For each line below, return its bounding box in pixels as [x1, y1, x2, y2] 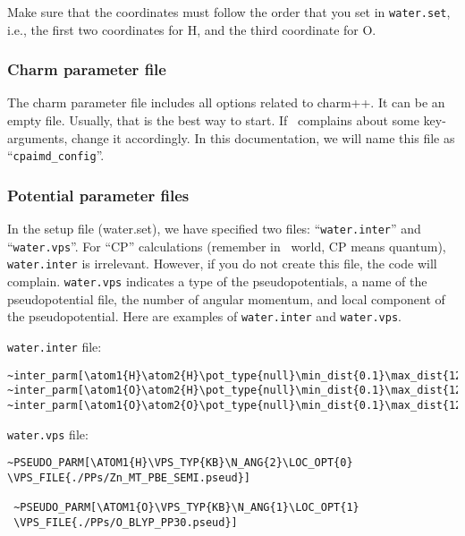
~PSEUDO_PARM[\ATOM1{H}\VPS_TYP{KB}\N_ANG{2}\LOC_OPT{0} [7, 456, 353, 470]
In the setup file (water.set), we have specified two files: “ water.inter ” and [7, 219, 421, 238]
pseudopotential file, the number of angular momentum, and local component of [7, 289, 445, 308]
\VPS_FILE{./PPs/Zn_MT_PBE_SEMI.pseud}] [7, 471, 251, 484]
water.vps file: [7, 424, 89, 443]
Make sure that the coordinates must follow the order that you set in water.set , [7, 3, 451, 21]
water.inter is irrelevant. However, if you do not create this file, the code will [7, 254, 437, 273]
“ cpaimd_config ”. [7, 146, 105, 165]
